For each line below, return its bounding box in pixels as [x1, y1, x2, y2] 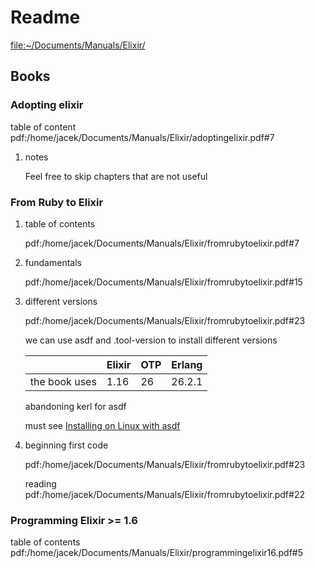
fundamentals [24, 256, 82, 268]
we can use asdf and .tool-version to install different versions [24, 334, 278, 346]
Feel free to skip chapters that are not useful [24, 170, 208, 182]
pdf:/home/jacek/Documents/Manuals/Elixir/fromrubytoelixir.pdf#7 [24, 237, 300, 249]
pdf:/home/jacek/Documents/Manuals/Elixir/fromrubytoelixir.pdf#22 [24, 488, 305, 500]
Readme [10, 6, 81, 29]
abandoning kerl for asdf [24, 400, 127, 412]
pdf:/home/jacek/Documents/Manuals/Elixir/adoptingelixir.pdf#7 [10, 131, 275, 143]
